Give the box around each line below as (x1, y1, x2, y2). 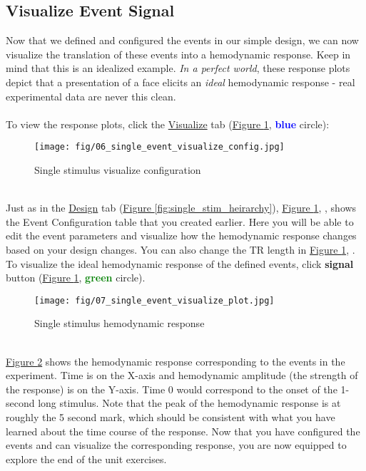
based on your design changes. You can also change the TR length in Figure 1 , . (6, 242, 355, 257)
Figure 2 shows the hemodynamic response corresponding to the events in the (6, 353, 345, 368)
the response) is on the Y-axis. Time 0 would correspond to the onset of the (6, 381, 337, 396)
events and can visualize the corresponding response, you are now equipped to (6, 438, 347, 452)
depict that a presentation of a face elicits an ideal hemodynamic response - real (6, 74, 355, 89)
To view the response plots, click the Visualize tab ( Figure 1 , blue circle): (6, 116, 330, 131)
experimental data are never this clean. (6, 88, 176, 103)
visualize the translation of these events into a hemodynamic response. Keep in (6, 46, 351, 61)
